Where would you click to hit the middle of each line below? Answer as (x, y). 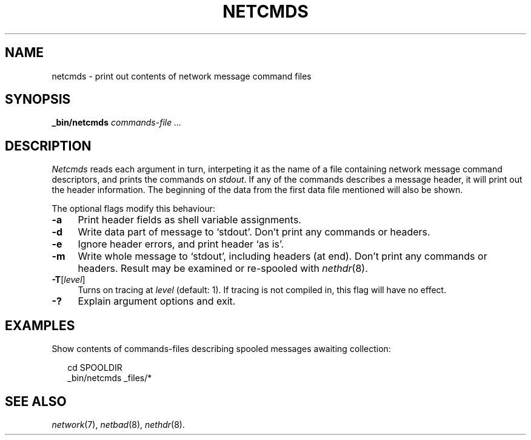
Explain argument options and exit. (157, 301)
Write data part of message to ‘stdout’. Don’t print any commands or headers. (254, 232)
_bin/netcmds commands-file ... (117, 123)
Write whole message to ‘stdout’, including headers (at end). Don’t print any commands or (282, 256)
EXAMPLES (40, 325)
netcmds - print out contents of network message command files (182, 76)
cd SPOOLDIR (95, 368)
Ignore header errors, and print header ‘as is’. (181, 244)
